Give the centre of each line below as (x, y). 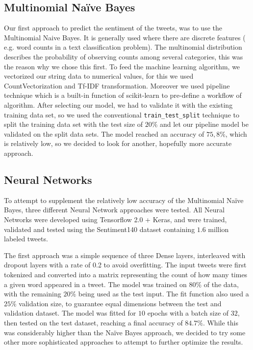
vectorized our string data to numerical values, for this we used (99, 76)
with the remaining (33, 294)
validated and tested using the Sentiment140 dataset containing (100, 229)
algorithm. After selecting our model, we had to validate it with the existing (118, 104)
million (218, 229)
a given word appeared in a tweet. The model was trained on (95, 284)
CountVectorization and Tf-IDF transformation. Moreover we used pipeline (117, 85)
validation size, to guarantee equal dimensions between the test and (120, 303)
